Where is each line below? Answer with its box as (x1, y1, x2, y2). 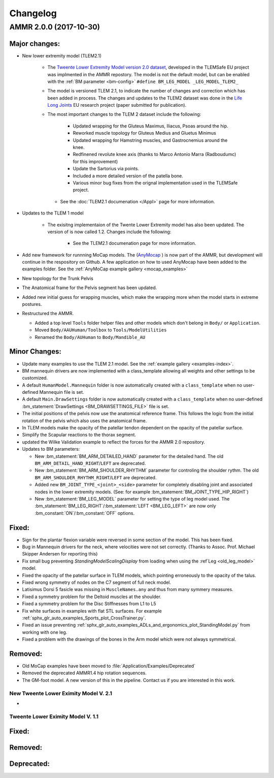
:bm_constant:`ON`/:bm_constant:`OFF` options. (35, 510, 134, 516)
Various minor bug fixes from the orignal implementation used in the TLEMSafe (73, 179, 238, 185)
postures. (22, 301, 42, 307)
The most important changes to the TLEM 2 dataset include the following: (47, 111, 201, 117)
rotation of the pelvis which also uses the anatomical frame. (22, 417, 147, 424)
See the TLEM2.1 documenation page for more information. (73, 240, 196, 246)
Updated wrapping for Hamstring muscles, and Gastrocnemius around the (73, 137, 228, 143)
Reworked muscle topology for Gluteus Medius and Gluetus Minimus (73, 130, 217, 136)
